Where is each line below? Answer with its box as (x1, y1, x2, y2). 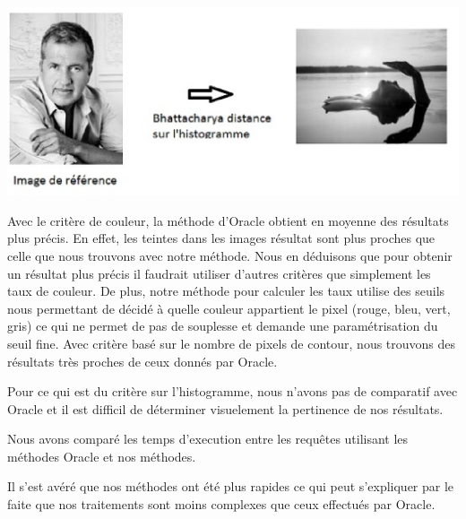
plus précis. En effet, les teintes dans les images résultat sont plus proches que (7, 229, 436, 247)
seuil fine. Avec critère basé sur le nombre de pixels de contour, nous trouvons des (7, 333, 456, 352)
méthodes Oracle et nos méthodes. (7, 446, 196, 465)
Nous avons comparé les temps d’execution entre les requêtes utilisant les (7, 429, 409, 448)
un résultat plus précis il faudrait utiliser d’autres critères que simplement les (7, 264, 431, 282)
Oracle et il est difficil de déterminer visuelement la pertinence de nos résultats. (7, 399, 444, 418)
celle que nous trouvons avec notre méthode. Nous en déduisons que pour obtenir (7, 246, 453, 264)
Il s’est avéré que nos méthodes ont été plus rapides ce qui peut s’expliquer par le (7, 477, 454, 496)
